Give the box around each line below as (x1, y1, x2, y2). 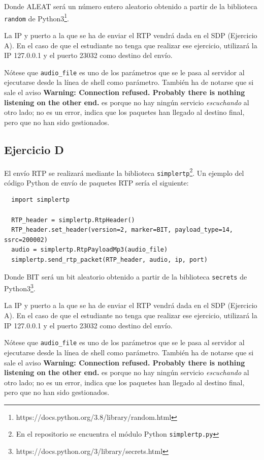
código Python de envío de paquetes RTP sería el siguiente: (4, 177, 189, 188)
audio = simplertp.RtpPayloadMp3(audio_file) (11, 246, 168, 254)
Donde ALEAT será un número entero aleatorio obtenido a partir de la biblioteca (4, 1, 257, 11)
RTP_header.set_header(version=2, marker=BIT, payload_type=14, (11, 226, 234, 234)
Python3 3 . (4, 282, 36, 293)
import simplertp (11, 196, 70, 204)
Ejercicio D (4, 141, 64, 157)
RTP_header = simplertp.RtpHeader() (11, 216, 135, 224)
